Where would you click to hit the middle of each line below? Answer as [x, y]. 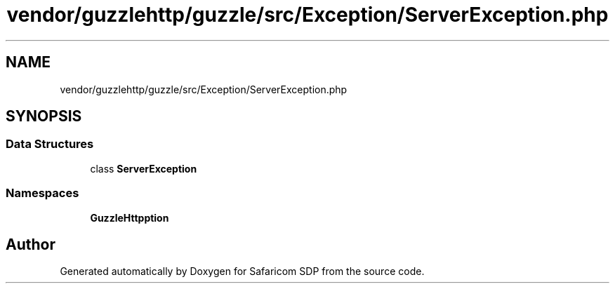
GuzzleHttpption [130, 217]
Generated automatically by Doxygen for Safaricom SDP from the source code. [242, 271]
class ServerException [144, 168]
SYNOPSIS [44, 116]
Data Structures [50, 144]
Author [31, 244]
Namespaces [42, 193]
